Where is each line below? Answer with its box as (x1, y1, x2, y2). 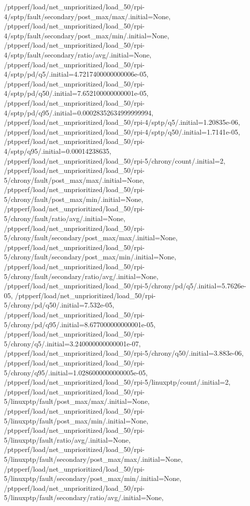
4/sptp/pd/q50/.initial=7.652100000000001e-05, (4, 88, 149, 98)
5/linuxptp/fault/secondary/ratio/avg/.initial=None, (4, 492, 164, 503)
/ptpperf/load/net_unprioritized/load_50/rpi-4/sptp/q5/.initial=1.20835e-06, (4, 117, 240, 127)
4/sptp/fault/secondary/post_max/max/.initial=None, (4, 11, 171, 21)
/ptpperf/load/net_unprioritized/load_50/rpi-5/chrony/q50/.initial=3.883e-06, (4, 348, 244, 358)
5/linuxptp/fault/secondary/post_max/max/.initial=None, (4, 453, 183, 464)
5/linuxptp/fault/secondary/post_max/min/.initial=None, (4, 473, 182, 483)
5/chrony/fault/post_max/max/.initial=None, (4, 174, 145, 185)
